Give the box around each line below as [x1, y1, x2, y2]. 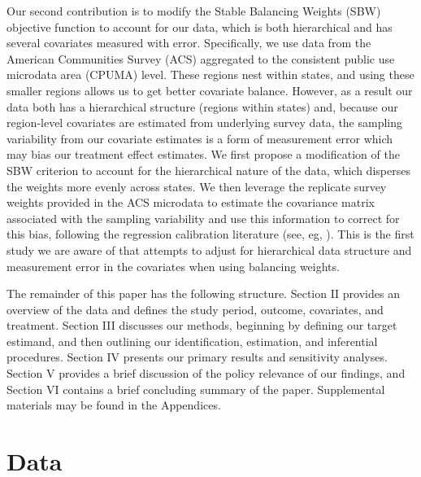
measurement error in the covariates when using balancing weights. [7, 257, 340, 274]
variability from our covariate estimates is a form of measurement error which [7, 129, 393, 147]
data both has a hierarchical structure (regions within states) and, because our [7, 98, 398, 115]
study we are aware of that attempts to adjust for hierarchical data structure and [7, 241, 412, 258]
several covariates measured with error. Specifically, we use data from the [7, 34, 371, 51]
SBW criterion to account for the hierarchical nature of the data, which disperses [7, 161, 410, 178]
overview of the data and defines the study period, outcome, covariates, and [7, 300, 384, 317]
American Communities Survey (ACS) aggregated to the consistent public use [7, 50, 395, 67]
